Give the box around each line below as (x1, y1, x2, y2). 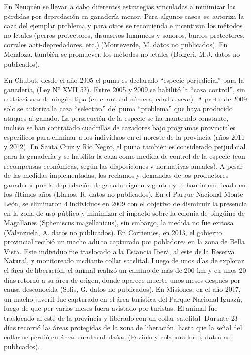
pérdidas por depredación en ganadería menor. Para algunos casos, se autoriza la (4, 11, 244, 21)
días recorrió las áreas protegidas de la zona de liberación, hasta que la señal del (4, 322, 242, 332)
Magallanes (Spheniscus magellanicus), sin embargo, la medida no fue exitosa (4, 218, 234, 228)
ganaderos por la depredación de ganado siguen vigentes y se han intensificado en (4, 179, 246, 189)
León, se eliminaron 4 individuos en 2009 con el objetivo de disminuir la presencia (4, 198, 247, 208)
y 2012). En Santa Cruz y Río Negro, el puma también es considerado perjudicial (4, 141, 246, 152)
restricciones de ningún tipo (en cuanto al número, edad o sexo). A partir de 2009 (4, 94, 247, 104)
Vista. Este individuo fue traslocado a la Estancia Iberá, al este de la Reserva (4, 246, 234, 256)
